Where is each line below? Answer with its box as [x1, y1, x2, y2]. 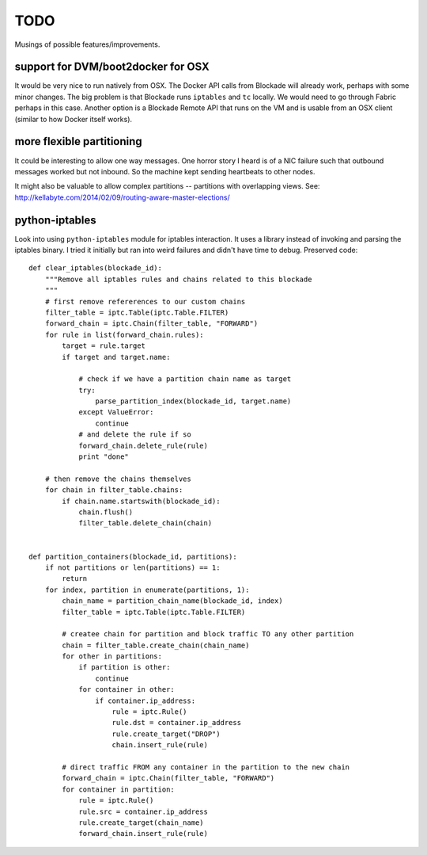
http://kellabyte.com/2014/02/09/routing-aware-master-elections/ [14, 193, 231, 202]
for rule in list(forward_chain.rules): [44, 330, 205, 339]
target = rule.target [62, 342, 146, 350]
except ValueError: [78, 408, 154, 417]
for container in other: [78, 685, 176, 694]
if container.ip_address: [95, 696, 196, 705]
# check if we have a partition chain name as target [78, 375, 292, 384]
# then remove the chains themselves [44, 474, 191, 483]
